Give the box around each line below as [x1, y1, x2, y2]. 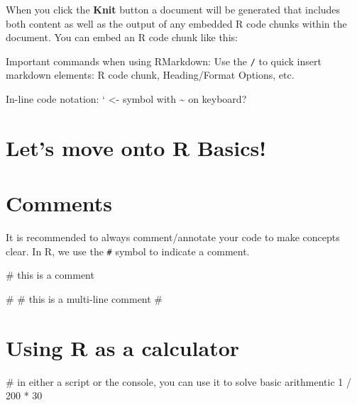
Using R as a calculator [6, 333, 240, 362]
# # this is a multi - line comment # [6, 291, 163, 306]
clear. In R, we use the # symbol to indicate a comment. [6, 243, 250, 258]
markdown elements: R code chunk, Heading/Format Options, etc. [6, 67, 295, 82]
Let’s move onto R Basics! [6, 133, 266, 162]
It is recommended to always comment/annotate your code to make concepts [6, 230, 340, 245]
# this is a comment [6, 267, 94, 282]
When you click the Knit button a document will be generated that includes [6, 2, 341, 16]
